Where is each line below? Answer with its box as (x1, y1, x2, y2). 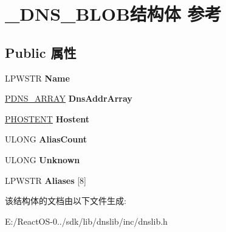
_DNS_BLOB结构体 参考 (5, 1, 222, 26)
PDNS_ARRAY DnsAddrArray (5, 92, 132, 105)
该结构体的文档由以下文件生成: (5, 194, 126, 207)
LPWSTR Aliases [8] (5, 174, 87, 186)
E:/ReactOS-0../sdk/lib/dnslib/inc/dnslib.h (5, 214, 168, 227)
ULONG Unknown (5, 153, 80, 166)
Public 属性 (5, 43, 77, 62)
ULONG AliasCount (5, 133, 87, 146)
